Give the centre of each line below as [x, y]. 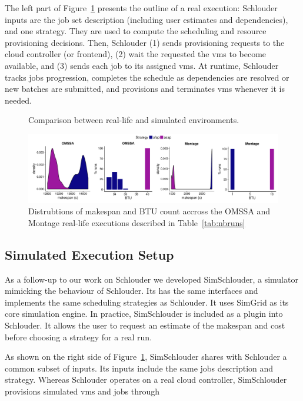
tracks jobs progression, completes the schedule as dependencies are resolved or [147, 77]
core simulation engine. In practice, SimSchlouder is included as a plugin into [144, 314]
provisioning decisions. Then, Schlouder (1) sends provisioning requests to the [145, 42]
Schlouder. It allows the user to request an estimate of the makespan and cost [145, 325]
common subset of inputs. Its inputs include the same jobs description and [139, 368]
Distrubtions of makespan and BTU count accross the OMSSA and [149, 211]
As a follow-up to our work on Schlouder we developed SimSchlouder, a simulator [151, 279]
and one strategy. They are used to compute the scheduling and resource [136, 31]
